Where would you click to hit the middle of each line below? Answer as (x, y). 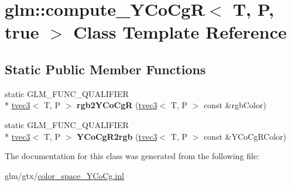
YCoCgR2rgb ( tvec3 (117, 136)
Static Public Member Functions (105, 69)
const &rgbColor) (235, 105)
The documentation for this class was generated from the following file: (132, 156)
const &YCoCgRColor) (245, 136)
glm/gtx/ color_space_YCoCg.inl (64, 175)
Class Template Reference (180, 32)
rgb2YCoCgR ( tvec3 (117, 105)
